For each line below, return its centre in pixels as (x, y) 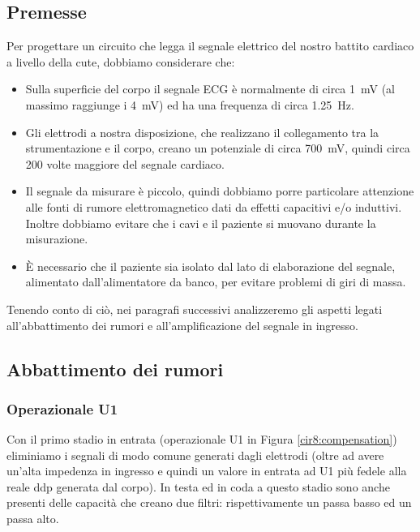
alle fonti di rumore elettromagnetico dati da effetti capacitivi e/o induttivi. (214, 206)
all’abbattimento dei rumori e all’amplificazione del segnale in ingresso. (182, 325)
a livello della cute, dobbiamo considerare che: (121, 61)
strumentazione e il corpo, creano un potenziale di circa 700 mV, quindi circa (218, 148)
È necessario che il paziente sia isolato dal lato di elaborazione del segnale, (210, 266)
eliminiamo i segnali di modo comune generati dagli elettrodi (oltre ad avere (195, 455)
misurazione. (57, 239)
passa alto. (33, 519)
